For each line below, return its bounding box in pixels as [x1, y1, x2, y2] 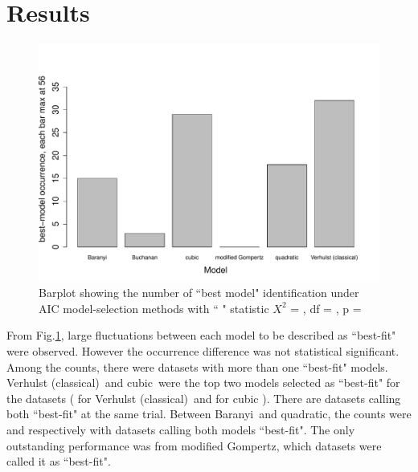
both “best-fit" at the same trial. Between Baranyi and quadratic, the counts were [6, 405, 412, 422]
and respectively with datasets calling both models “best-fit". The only [6, 421, 355, 437]
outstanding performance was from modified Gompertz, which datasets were [6, 437, 382, 454]
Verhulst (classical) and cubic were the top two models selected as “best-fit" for [6, 374, 400, 391]
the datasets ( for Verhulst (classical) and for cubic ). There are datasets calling [6, 389, 401, 406]
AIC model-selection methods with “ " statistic [39, 299, 269, 316]
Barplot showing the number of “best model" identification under [39, 284, 359, 301]
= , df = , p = [290, 299, 362, 316]
